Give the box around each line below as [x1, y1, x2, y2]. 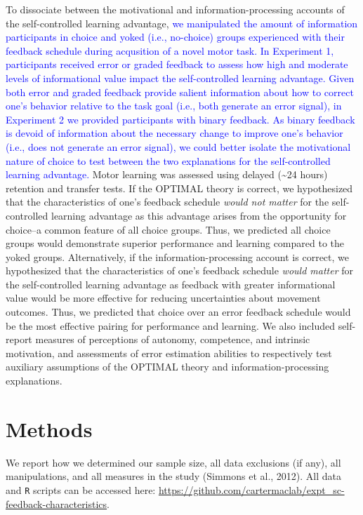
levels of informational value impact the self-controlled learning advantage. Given [6, 70, 355, 85]
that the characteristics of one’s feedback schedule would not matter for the [6, 194, 329, 209]
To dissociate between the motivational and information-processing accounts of [6, 2, 345, 16]
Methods [6, 414, 93, 443]
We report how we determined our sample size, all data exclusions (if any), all [6, 455, 341, 469]
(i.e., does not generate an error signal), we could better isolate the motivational [6, 139, 351, 154]
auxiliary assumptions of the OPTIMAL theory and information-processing [6, 359, 329, 374]
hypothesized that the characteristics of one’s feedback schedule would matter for [6, 263, 354, 278]
